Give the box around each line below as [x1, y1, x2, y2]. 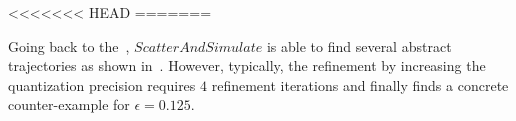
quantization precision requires [8, 74, 196, 95]
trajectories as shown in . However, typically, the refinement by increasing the [8, 55, 486, 76]
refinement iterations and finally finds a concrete [211, 74, 509, 95]
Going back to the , [8, 35, 130, 56]
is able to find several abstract [266, 35, 452, 56]
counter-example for [8, 94, 130, 115]
